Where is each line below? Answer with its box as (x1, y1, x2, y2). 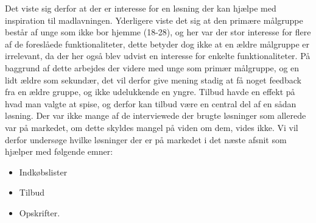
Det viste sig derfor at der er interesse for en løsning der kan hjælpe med (5, 2, 276, 14)
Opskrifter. (19, 206, 60, 219)
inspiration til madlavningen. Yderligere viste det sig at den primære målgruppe (5, 13, 303, 26)
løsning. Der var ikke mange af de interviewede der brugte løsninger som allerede (5, 109, 306, 122)
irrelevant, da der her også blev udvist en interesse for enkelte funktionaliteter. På (5, 49, 311, 62)
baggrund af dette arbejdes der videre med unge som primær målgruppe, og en (5, 61, 300, 74)
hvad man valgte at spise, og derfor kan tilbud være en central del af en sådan (5, 97, 297, 110)
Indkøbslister (19, 165, 68, 178)
